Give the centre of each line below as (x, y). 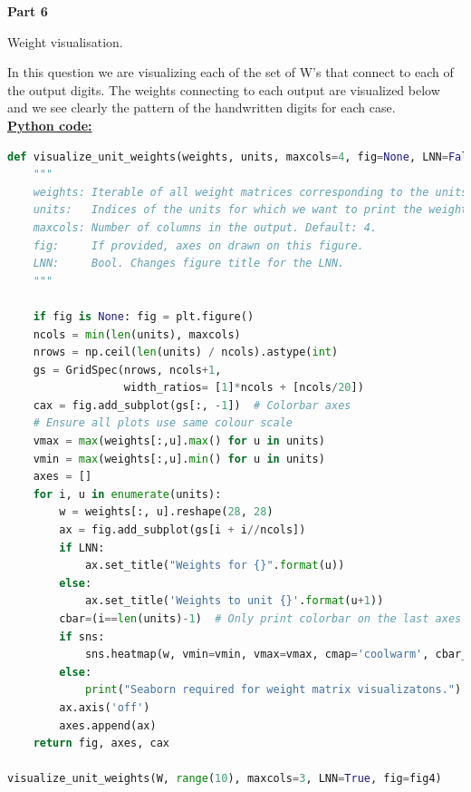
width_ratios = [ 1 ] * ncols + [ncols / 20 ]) (244, 388)
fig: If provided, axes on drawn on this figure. (198, 245)
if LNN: (82, 548)
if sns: (82, 636)
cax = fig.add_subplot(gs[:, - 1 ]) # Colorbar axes (192, 405)
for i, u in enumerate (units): (127, 494)
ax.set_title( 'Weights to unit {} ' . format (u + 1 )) (234, 601)
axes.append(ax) (108, 725)
